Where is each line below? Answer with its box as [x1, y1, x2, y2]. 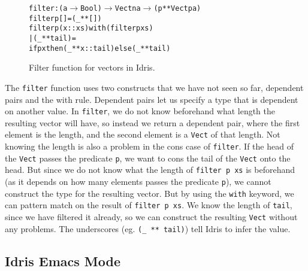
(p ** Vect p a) [153, 4, 201, 13]
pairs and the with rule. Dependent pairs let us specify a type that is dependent [5, 93, 298, 105]
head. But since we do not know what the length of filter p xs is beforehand [5, 163, 295, 176]
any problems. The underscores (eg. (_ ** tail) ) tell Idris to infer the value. [5, 222, 291, 235]
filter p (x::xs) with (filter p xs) [29, 24, 153, 33]
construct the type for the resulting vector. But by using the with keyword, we [5, 187, 294, 199]
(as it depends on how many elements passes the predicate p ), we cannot [5, 175, 271, 187]
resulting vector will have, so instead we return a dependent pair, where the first [5, 116, 300, 129]
